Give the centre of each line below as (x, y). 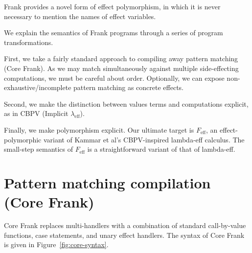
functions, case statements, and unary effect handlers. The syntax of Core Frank (124, 235)
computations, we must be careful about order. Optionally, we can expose (114, 78)
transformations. (29, 42)
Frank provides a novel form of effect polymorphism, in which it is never (112, 6)
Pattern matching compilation (107, 182)
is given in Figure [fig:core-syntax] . (56, 244)
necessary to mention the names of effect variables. (80, 16)
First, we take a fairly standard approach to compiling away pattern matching (121, 58)
